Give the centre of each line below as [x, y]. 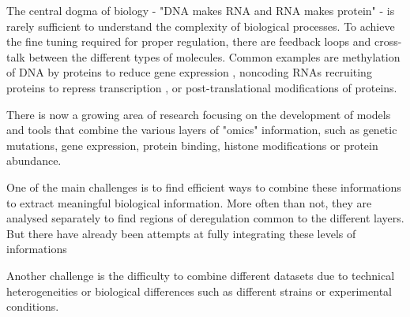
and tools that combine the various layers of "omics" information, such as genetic [202, 130]
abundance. [34, 160]
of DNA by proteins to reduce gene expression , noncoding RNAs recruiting [189, 72]
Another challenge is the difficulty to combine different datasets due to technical [201, 275]
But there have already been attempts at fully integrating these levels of [181, 233]
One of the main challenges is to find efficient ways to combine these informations [204, 186]
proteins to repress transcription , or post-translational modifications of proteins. [202, 87]
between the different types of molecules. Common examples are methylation [214, 56]
